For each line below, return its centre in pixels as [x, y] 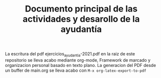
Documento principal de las [81, 9]
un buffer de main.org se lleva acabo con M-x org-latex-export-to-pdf [76, 70]
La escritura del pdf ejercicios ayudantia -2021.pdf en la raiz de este [70, 54]
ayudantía [81, 29]
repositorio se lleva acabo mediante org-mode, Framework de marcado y [78, 60]
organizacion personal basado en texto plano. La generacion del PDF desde [80, 65]
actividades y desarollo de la [81, 19]
